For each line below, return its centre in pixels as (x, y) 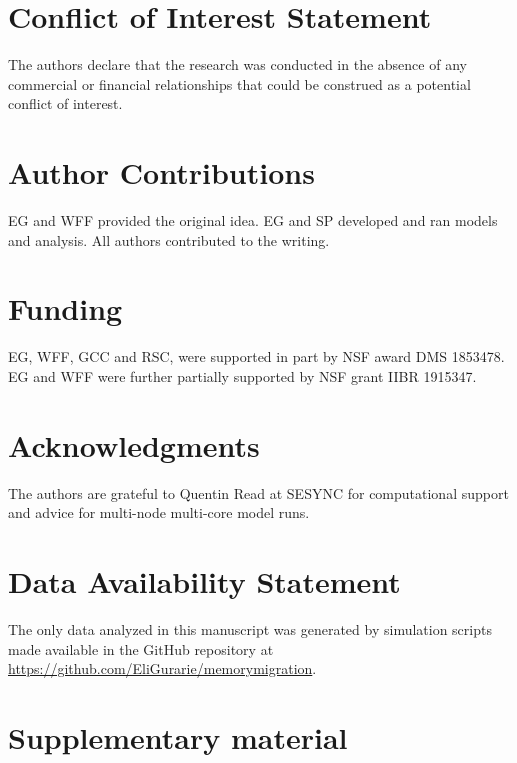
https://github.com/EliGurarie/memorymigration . (162, 668)
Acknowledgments (134, 444)
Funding (65, 308)
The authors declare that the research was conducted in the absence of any (237, 64)
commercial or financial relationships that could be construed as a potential (239, 83)
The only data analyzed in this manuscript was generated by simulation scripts (250, 628)
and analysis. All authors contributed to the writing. (169, 239)
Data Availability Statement (204, 581)
